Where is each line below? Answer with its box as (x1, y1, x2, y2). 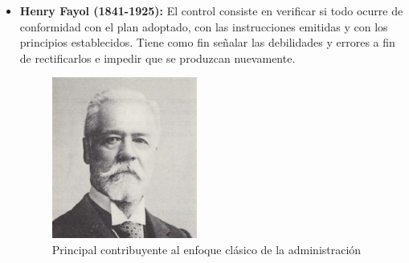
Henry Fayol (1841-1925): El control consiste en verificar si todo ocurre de (19, 2, 403, 18)
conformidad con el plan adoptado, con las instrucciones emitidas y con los (19, 18, 388, 35)
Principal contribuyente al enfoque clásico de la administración (51, 240, 362, 257)
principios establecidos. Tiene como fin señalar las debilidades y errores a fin (19, 34, 395, 51)
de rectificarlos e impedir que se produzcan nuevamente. (19, 49, 296, 66)
